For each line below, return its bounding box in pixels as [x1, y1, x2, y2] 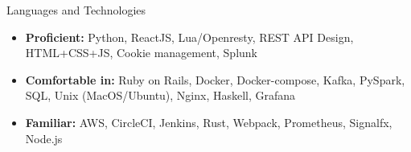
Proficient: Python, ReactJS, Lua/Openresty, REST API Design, [25, 28, 354, 45]
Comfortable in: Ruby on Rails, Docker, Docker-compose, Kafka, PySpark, [25, 71, 405, 88]
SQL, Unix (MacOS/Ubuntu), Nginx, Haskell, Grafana [25, 87, 296, 104]
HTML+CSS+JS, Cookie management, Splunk [25, 44, 257, 61]
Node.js [25, 129, 63, 146]
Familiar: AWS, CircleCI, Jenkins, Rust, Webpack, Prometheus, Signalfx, [25, 113, 393, 130]
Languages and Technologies [6, 2, 146, 18]
